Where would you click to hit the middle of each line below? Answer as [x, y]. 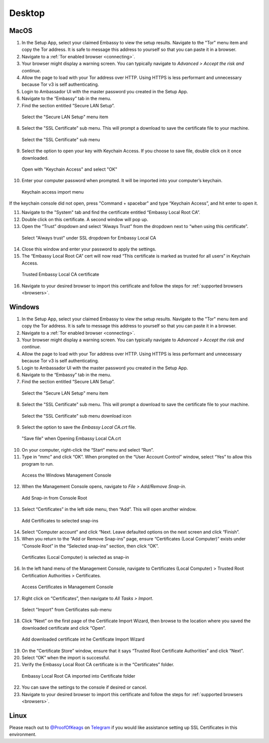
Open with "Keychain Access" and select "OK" [69, 169]
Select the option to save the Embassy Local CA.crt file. [79, 427]
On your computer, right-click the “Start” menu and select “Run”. [88, 450]
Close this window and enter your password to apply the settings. [89, 249]
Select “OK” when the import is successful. [66, 657]
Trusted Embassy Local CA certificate [61, 274]
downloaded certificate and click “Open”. [64, 628]
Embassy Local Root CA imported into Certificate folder [78, 676]
